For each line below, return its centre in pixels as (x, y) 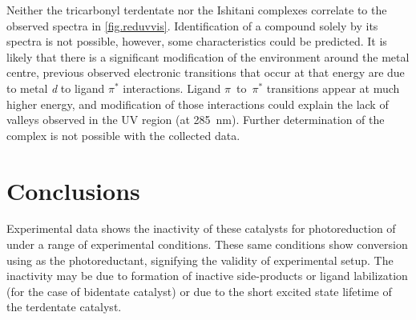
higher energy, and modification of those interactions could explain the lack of (198, 104)
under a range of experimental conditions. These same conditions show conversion (207, 244)
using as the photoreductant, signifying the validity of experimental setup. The (200, 260)
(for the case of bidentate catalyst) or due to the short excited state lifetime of (199, 291)
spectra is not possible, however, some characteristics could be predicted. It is (197, 41)
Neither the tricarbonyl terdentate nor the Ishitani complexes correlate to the (197, 10)
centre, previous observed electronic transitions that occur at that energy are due (206, 72)
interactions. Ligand (172, 88)
